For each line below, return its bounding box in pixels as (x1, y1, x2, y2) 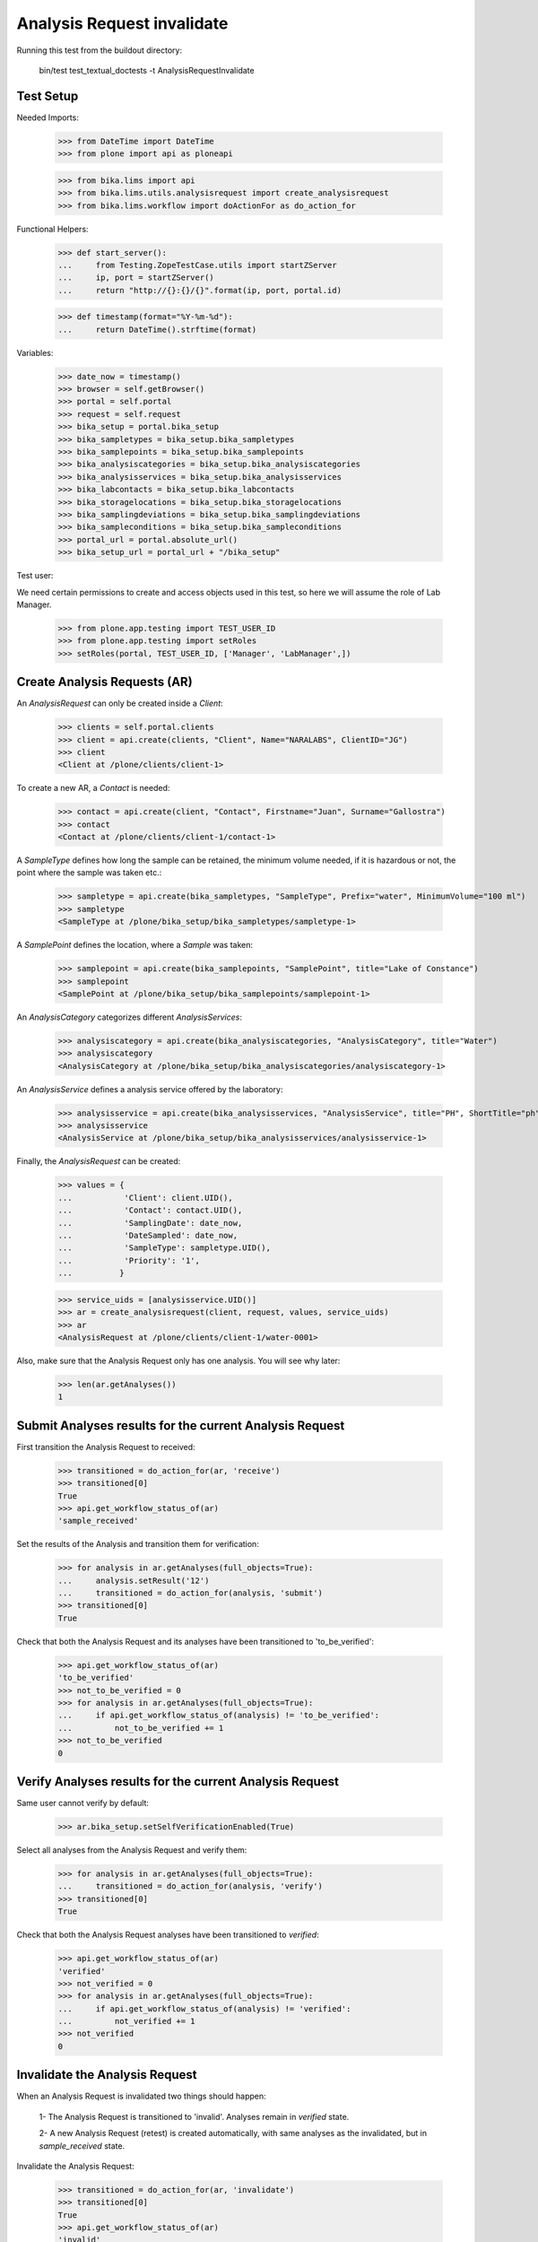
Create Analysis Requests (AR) (16, 674, 193, 690)
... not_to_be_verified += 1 (57, 1723, 224, 1733)
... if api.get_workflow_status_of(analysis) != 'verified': (57, 2003, 351, 2013)
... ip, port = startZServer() (57, 273, 214, 282)
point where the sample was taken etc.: (16, 867, 162, 878)
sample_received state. (39, 2140, 126, 2151)
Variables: (16, 347, 54, 358)
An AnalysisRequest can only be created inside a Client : (16, 698, 223, 708)
